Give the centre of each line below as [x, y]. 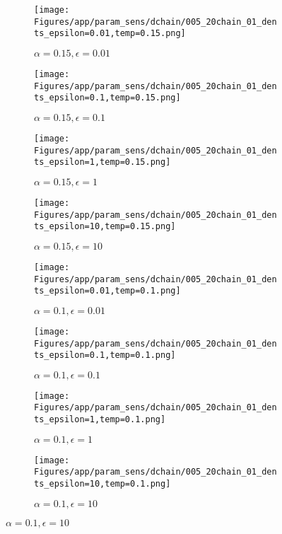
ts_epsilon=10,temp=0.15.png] [105, 227]
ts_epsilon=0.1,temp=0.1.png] [105, 355]
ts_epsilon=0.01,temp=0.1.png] [107, 291]
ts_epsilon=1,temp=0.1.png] [100, 420]
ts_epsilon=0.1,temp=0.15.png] [107, 98]
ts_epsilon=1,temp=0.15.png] [102, 162]
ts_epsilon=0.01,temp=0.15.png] [110, 34]
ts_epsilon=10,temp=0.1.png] [102, 484]
